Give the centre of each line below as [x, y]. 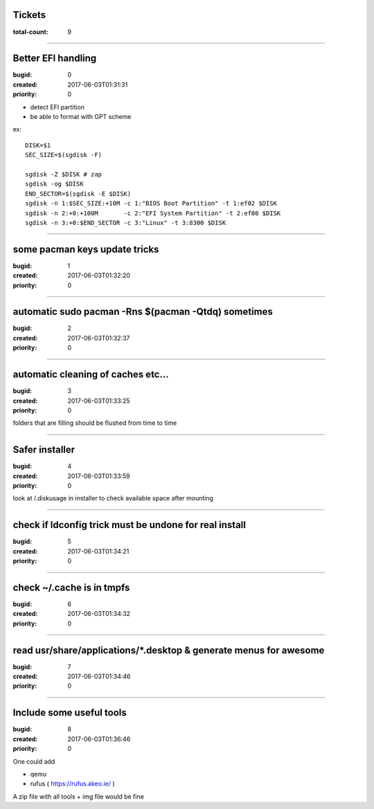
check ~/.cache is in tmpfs [71, 587]
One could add [34, 761]
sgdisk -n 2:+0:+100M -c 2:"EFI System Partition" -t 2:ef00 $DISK [153, 213]
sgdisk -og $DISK [54, 184]
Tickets [29, 15]
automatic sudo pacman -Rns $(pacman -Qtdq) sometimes [143, 312]
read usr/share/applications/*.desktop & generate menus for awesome [169, 650]
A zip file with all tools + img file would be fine [79, 797]
